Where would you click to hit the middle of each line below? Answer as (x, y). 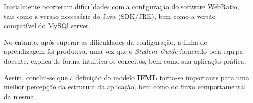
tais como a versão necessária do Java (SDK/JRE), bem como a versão (110, 16)
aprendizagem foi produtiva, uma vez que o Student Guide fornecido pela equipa (124, 51)
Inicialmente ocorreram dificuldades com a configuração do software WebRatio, (122, 6)
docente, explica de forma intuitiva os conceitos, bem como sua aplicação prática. (125, 60)
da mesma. (20, 96)
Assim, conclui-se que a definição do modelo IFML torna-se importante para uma (127, 77)
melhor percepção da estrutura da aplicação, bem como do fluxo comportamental (125, 87)
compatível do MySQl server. (47, 26)
